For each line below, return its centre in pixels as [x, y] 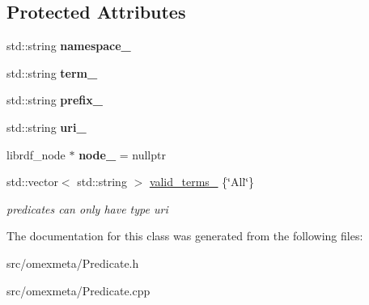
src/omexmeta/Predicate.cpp [78, 290]
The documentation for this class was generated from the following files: [185, 236]
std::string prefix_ [55, 100]
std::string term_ [52, 72]
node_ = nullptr [122, 154]
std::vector [32, 182]
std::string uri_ [47, 127]
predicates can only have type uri [87, 208]
